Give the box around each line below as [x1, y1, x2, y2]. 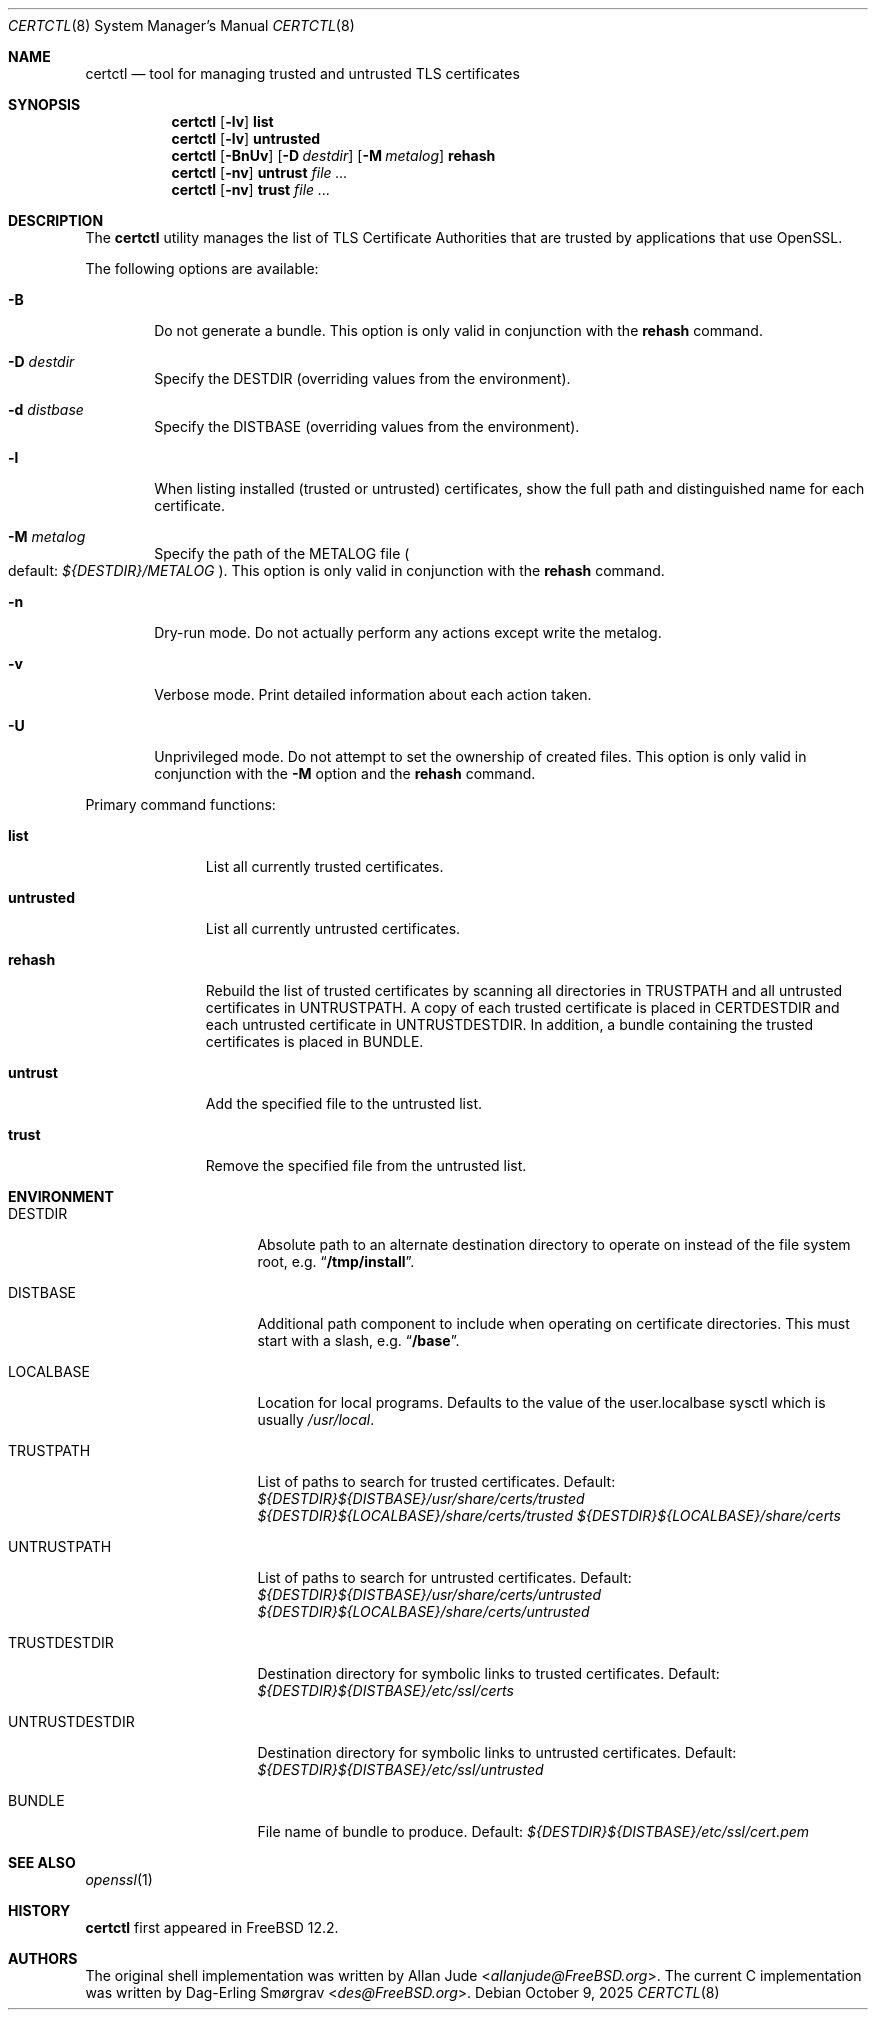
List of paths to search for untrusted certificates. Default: [257, 1569, 632, 1586]
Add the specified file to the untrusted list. [205, 1095, 483, 1112]
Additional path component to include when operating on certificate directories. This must [257, 1315, 850, 1332]
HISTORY [8, 1902, 71, 1919]
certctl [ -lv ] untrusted [171, 130, 321, 147]
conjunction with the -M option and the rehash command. [154, 765, 536, 782]
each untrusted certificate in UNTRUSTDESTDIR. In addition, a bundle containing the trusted [205, 1016, 814, 1033]
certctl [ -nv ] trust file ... [171, 181, 331, 198]
